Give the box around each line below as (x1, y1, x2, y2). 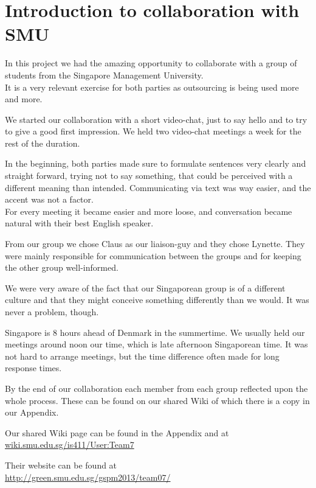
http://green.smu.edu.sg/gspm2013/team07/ (5, 470, 171, 483)
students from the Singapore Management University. (5, 68, 204, 81)
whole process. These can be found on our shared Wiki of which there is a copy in (5, 394, 310, 406)
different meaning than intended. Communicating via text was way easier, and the (5, 181, 311, 193)
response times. (5, 361, 62, 374)
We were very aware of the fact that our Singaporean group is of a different (5, 281, 286, 294)
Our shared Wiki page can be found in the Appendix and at (5, 426, 229, 439)
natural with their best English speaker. (5, 217, 154, 229)
